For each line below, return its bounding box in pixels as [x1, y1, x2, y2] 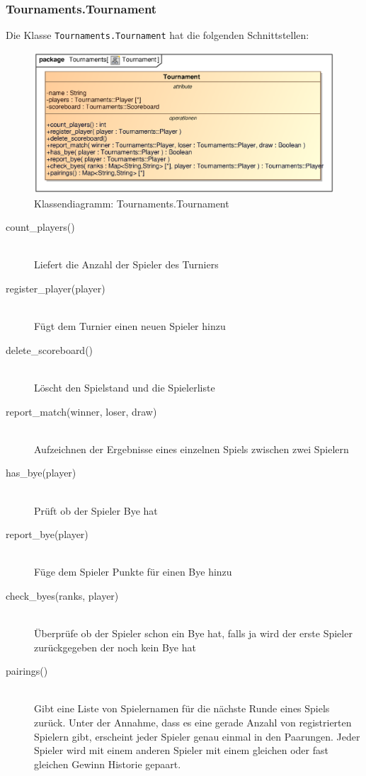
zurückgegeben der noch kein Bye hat [34, 639, 196, 654]
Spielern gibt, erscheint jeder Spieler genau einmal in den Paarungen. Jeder [34, 729, 360, 743]
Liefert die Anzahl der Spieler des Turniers [34, 257, 219, 272]
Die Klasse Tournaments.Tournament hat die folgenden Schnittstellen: [6, 28, 309, 42]
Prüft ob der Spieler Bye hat [34, 503, 158, 518]
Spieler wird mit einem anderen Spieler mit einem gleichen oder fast [34, 743, 328, 758]
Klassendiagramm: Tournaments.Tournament [34, 195, 229, 210]
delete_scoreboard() [6, 342, 93, 357]
